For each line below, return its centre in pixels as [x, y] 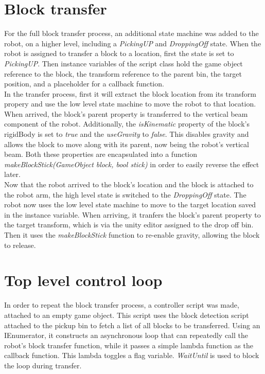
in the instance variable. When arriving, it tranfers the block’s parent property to [132, 214]
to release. [20, 245]
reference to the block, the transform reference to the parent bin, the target [123, 73]
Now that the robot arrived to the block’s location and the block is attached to [129, 184]
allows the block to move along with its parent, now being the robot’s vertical [127, 144]
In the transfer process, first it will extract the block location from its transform [130, 93]
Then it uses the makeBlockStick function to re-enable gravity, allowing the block [132, 235]
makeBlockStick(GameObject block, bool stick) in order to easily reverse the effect [132, 164]
